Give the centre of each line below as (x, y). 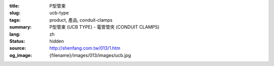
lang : (15, 34)
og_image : (21, 55)
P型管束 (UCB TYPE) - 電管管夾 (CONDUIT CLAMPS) (105, 27)
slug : (15, 13)
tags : (15, 20)
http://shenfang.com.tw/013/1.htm (85, 48)
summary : (21, 27)
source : (18, 48)
